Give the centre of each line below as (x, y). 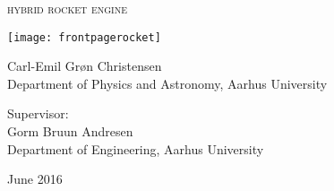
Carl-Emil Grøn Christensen (85, 66)
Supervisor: (38, 113)
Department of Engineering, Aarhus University (136, 148)
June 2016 (35, 179)
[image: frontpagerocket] (84, 37)
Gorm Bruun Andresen (70, 131)
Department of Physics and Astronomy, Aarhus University (167, 83)
